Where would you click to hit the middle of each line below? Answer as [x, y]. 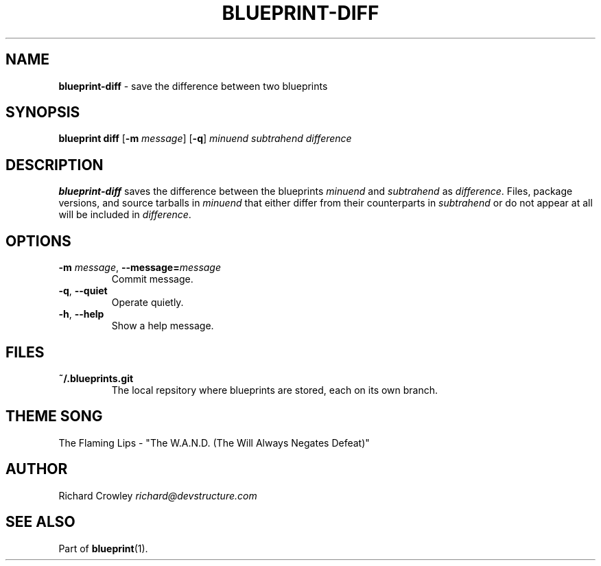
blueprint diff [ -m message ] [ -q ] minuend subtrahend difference [205, 139]
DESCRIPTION [55, 165]
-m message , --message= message [140, 268]
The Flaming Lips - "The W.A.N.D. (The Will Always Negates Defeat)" [214, 443]
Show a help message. [163, 326]
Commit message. [152, 279]
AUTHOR [37, 469]
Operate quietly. [148, 303]
